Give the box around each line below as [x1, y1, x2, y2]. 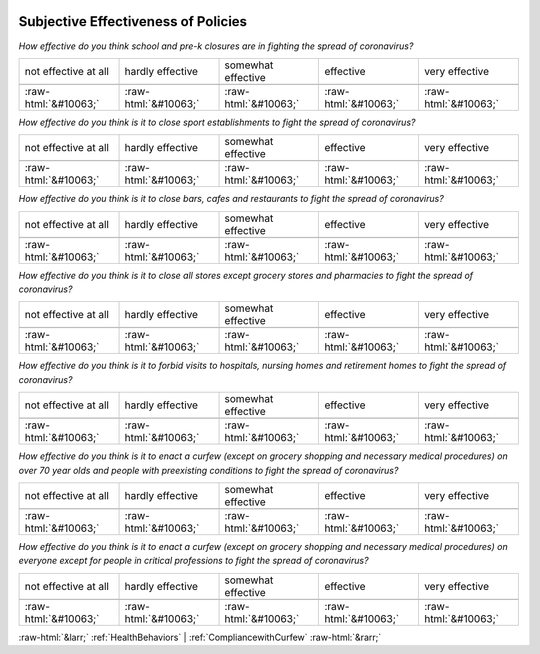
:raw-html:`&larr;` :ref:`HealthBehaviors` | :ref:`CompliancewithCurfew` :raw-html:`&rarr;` [18, 631, 382, 643]
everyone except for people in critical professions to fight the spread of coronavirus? [18, 555, 369, 567]
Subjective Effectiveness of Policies [18, 13, 248, 30]
